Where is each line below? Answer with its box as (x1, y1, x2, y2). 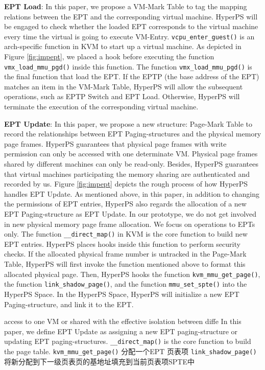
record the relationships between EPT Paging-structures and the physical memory (4, 128, 261, 139)
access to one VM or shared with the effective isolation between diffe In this (4, 316, 242, 327)
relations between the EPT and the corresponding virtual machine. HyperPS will (4, 11, 258, 21)
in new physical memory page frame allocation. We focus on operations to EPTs (4, 218, 255, 229)
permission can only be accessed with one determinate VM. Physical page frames (4, 148, 258, 159)
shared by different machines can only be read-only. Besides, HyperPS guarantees (4, 158, 258, 169)
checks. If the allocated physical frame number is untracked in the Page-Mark (4, 248, 247, 259)
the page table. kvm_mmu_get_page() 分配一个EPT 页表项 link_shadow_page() (4, 345, 257, 356)
